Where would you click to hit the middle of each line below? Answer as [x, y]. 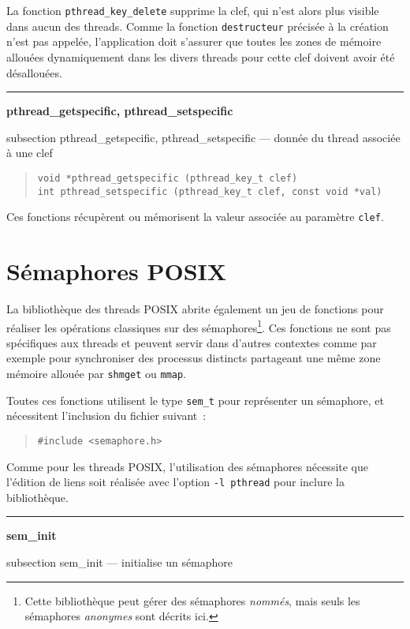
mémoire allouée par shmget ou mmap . [97, 373]
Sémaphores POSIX [117, 271]
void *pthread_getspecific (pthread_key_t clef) [168, 178]
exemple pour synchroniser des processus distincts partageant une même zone [194, 358]
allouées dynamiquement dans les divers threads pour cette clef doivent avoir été [201, 56]
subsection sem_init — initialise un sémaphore [120, 562]
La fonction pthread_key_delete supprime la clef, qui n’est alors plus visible [193, 10]
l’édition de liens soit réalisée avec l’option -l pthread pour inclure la [175, 482]
